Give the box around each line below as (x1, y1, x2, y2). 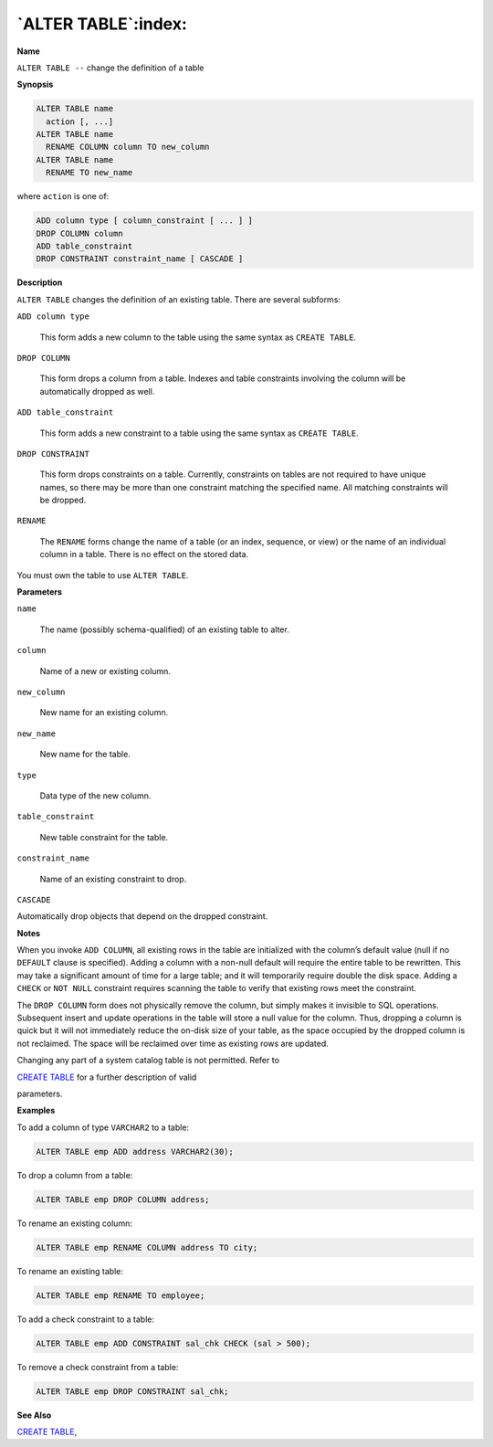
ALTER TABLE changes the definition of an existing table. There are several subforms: (16, 293, 341, 305)
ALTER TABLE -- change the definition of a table (16, 62, 205, 73)
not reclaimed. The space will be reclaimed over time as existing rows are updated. (16, 1038, 329, 1049)
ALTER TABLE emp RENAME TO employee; (36, 1290, 205, 1301)
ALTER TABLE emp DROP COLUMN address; (36, 1194, 210, 1205)
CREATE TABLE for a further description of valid (16, 1072, 197, 1083)
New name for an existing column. (39, 707, 169, 718)
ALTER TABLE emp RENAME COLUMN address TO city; (36, 1242, 258, 1252)
